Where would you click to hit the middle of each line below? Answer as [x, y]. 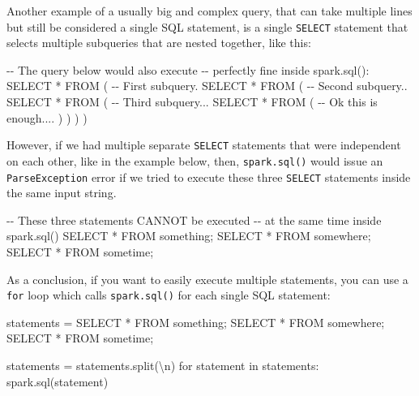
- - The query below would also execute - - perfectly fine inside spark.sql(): [188, 69]
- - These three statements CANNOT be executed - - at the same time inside [194, 220]
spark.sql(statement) [58, 381]
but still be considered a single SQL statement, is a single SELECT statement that [207, 26]
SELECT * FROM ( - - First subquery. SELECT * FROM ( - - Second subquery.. [207, 86]
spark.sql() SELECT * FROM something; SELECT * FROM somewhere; [189, 236]
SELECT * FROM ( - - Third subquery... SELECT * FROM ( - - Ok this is [192, 102]
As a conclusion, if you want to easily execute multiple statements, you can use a [207, 279]
